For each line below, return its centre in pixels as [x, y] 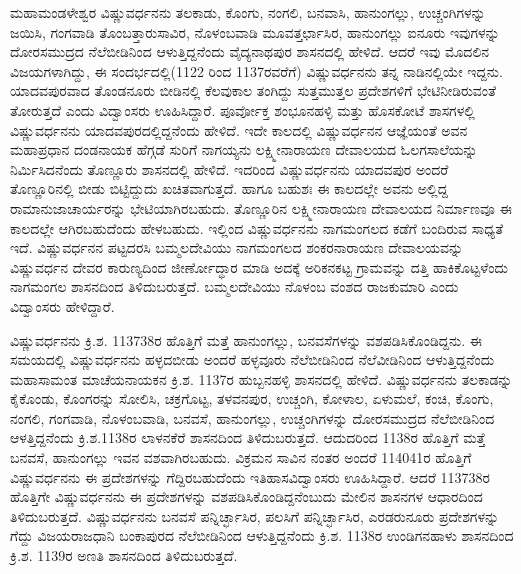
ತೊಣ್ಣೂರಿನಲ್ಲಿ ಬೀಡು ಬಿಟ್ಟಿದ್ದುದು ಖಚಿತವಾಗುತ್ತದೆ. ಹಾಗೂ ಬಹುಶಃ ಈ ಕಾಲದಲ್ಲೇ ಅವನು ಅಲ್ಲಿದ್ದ [229, 188]
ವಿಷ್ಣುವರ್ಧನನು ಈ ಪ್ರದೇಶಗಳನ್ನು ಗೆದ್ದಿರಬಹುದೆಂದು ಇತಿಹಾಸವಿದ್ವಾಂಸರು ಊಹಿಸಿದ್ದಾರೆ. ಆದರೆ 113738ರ [250, 476]
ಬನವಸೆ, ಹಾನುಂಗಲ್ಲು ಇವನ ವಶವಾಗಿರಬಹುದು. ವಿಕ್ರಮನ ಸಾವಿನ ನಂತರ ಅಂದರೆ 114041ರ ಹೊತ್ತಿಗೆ [241, 457]
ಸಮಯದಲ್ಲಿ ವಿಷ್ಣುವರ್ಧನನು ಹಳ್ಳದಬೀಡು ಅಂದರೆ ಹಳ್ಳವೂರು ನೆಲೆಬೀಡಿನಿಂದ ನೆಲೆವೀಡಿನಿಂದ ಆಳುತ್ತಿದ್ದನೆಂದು [252, 359]
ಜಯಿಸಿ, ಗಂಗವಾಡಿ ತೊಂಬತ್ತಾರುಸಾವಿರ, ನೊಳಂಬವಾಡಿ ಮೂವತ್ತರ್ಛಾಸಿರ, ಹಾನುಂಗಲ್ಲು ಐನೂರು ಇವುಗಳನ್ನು [255, 31]
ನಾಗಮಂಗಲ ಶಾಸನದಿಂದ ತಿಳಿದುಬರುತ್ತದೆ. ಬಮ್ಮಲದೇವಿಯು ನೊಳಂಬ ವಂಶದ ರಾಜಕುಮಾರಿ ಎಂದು [234, 286]
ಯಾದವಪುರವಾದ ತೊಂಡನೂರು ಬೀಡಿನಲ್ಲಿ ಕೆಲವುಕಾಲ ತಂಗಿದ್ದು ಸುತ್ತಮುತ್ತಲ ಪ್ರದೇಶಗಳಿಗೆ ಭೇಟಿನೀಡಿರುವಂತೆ [253, 90]
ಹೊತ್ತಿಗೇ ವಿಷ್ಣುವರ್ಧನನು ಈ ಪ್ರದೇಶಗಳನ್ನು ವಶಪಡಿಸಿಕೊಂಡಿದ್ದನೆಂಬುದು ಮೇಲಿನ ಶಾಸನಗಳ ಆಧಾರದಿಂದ [246, 496]
